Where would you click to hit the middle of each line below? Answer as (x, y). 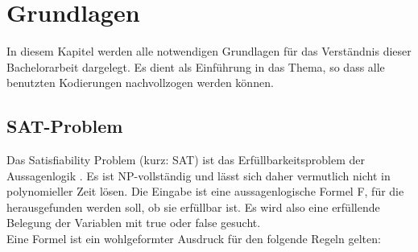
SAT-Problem (65, 126)
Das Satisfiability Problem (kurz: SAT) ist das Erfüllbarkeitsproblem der (186, 160)
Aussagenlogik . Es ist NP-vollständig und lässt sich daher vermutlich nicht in (199, 175)
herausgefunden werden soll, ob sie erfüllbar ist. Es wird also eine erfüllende (193, 207)
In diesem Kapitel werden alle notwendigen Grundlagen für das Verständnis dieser (209, 51)
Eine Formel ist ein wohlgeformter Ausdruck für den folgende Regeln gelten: (194, 239)
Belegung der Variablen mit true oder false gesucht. (134, 223)
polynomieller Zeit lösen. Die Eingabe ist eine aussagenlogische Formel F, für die (205, 191)
